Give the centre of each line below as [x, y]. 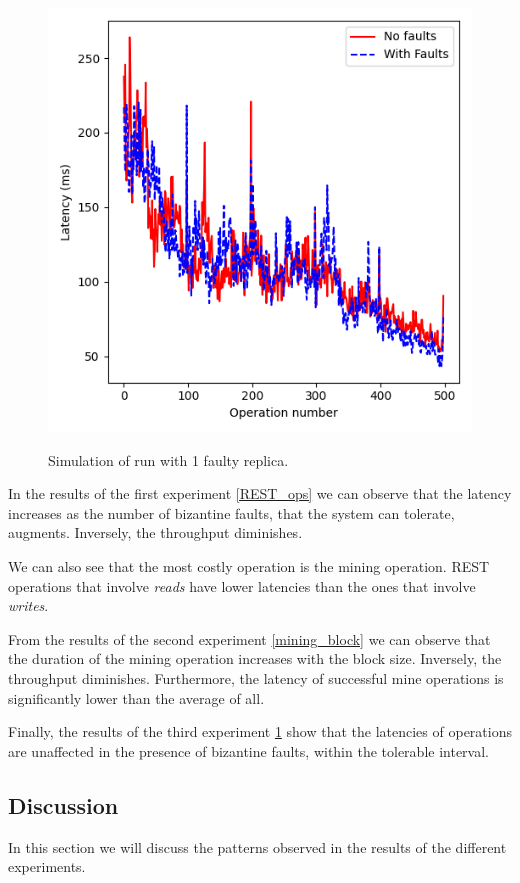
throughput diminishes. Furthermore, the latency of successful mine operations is [256, 677]
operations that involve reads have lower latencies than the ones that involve [242, 585]
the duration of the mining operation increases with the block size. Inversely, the [255, 658]
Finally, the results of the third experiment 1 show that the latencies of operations [260, 731]
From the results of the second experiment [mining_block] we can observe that [249, 638]
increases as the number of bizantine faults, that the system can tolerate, [231, 512]
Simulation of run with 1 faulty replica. [168, 459]
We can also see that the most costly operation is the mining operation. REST [249, 565]
